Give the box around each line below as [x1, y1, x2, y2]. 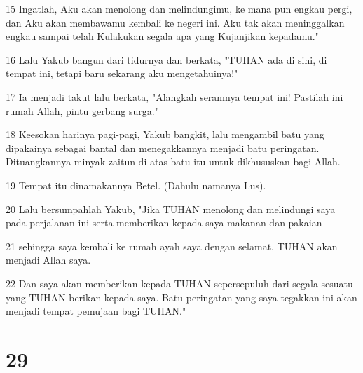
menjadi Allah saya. [6, 252, 91, 267]
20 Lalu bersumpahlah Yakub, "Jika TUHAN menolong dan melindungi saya [6, 201, 336, 216]
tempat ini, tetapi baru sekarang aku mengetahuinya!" [6, 66, 238, 81]
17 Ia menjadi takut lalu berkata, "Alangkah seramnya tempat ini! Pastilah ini [6, 89, 343, 104]
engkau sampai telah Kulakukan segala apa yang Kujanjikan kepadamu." [6, 29, 319, 43]
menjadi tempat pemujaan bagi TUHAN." [6, 304, 186, 318]
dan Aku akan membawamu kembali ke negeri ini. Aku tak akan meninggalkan [6, 15, 345, 29]
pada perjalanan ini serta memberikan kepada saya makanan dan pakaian [6, 215, 322, 230]
